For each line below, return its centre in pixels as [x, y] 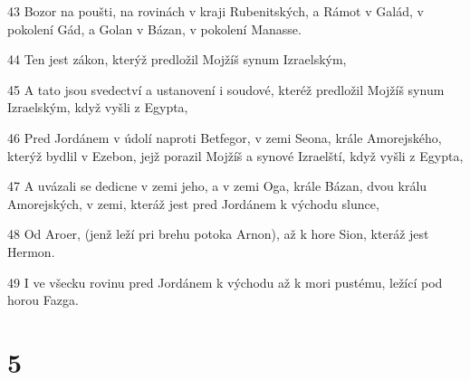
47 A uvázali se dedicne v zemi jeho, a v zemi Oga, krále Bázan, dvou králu [217, 186]
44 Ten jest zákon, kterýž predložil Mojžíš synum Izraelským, [177, 59]
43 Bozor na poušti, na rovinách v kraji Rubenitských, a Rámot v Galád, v [216, 11]
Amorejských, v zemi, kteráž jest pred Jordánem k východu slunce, [193, 203]
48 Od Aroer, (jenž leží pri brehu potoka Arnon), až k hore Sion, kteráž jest [218, 234]
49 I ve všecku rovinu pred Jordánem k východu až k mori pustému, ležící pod [225, 282]
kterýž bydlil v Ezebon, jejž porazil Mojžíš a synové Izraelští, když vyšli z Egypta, [235, 155]
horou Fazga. [43, 300]
